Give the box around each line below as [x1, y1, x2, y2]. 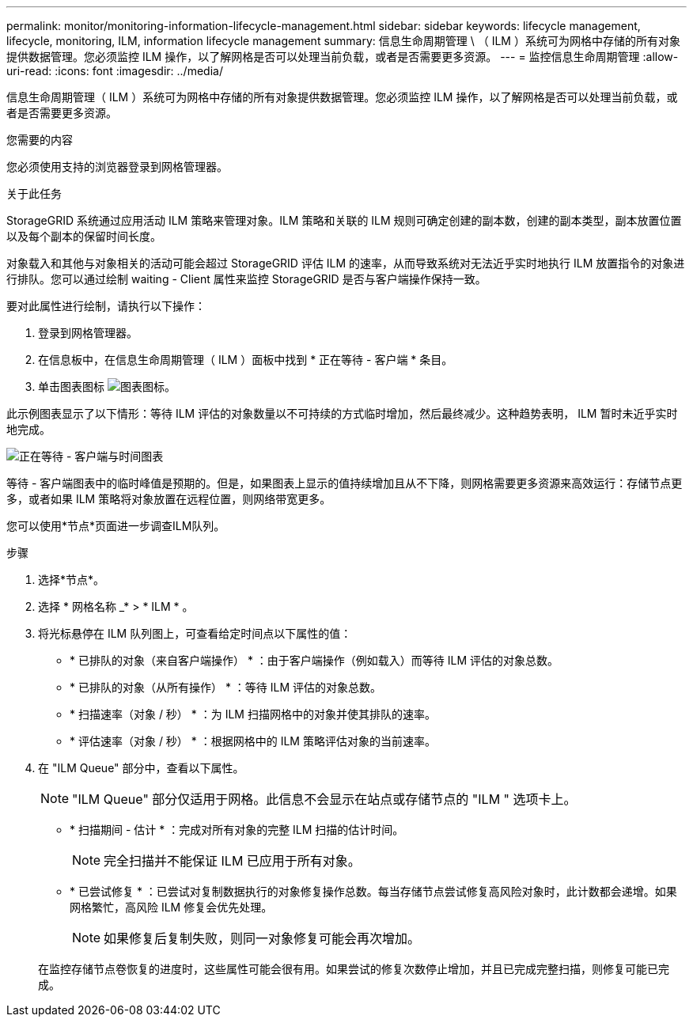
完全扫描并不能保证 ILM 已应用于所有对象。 [104, 853, 361, 869]
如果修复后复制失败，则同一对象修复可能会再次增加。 [104, 930, 421, 946]
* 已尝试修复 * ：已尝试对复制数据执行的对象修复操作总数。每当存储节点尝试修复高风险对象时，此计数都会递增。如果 [70, 885, 677, 898]
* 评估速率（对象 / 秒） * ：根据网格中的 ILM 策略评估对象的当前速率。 [70, 734, 436, 748]
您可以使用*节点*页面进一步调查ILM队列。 [6, 519, 225, 532]
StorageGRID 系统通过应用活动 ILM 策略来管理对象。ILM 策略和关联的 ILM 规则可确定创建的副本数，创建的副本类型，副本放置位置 [6, 214, 682, 227]
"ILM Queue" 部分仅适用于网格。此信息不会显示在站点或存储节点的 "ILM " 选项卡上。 [72, 791, 577, 807]
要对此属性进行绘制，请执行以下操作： [6, 299, 206, 313]
